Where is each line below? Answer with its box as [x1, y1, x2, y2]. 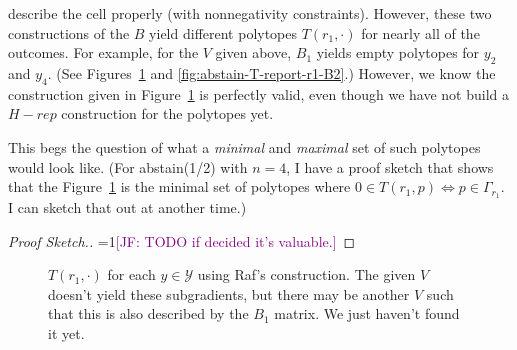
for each [107, 264, 156, 285]
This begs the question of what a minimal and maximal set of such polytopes [8, 136, 481, 157]
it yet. [48, 322, 85, 343]
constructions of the [8, 22, 130, 43]
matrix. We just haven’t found [274, 303, 460, 324]
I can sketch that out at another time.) [8, 197, 247, 218]
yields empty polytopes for [316, 42, 480, 63]
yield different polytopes [149, 22, 298, 43]
